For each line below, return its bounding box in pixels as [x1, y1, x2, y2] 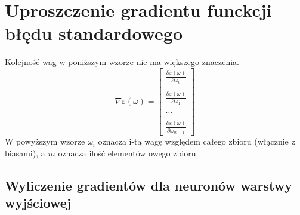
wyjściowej [5, 193, 72, 212]
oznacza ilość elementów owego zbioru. [58, 147, 199, 159]
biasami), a [5, 147, 45, 159]
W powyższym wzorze [5, 135, 85, 148]
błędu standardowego [5, 21, 183, 45]
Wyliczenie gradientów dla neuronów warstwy [5, 176, 292, 194]
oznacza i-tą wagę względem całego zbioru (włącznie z [98, 135, 295, 148]
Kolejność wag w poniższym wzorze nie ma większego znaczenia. [5, 56, 239, 68]
